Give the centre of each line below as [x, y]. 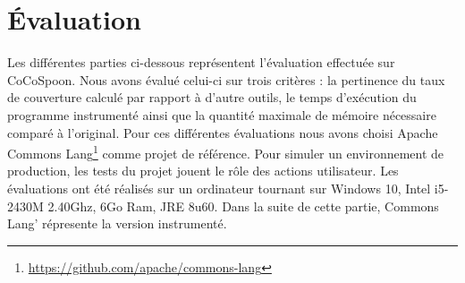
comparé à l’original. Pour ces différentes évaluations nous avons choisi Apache [223, 132]
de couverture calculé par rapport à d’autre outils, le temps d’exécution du [212, 97]
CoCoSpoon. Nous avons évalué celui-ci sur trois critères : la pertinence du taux [226, 79]
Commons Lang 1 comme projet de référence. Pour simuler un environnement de [226, 152]
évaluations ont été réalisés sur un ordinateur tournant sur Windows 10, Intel [219, 188]
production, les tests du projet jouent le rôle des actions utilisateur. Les [203, 171]
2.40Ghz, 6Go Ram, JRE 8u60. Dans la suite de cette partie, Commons [243, 206]
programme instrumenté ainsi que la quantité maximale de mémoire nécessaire [222, 114]
